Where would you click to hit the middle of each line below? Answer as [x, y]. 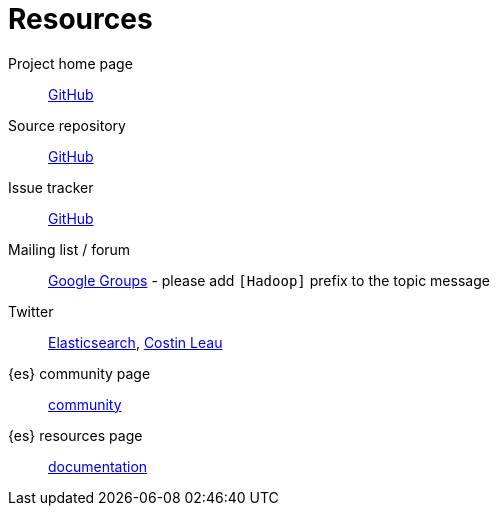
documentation [98, 466]
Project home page [70, 63]
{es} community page [79, 373]
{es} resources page [75, 435]
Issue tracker [51, 187]
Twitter [31, 311]
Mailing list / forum [69, 249]
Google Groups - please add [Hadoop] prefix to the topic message [269, 280]
